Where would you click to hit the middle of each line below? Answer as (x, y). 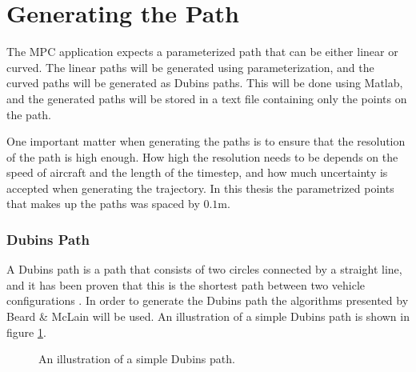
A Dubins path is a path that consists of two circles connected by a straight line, (204, 269)
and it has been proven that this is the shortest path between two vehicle (186, 284)
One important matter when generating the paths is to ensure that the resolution (206, 141)
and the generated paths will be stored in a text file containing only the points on (207, 98)
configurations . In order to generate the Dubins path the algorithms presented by (208, 300)
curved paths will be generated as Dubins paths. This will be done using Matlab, (205, 83)
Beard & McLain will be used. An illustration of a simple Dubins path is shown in (208, 316)
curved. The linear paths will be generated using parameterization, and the (190, 67)
